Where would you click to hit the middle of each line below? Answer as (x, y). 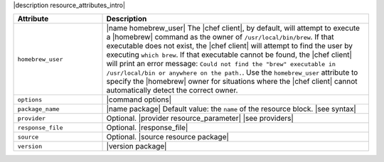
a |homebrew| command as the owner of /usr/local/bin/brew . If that (220, 37)
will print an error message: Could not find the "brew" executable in (221, 64)
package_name (38, 109)
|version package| (137, 146)
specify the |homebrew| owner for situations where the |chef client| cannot (232, 82)
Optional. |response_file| (147, 128)
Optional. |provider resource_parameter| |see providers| (200, 119)
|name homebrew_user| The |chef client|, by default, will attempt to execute (233, 28)
